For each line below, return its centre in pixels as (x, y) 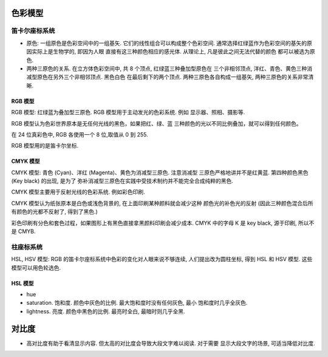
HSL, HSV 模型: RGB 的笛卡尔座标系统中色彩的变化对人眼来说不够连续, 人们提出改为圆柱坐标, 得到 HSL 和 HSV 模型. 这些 (162, 259)
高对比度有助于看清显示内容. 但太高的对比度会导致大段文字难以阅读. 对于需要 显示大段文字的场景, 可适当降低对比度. (171, 343)
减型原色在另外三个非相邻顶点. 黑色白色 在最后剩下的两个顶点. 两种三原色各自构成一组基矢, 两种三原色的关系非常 (167, 77)
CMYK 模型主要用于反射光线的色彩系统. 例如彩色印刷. (78, 192)
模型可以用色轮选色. (36, 268)
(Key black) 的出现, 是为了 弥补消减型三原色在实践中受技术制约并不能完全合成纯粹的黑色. (122, 181)
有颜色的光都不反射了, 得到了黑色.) (55, 212)
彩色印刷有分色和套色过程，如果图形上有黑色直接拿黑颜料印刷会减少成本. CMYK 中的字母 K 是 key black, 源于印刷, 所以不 (163, 223)
